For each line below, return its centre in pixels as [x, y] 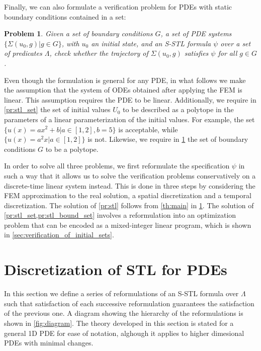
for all [228, 53]
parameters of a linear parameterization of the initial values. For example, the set [129, 119]
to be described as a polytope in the [178, 109]
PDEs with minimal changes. [49, 343]
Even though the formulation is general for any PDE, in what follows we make [125, 80]
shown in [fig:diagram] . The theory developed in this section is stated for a [119, 323]
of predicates [23, 53]
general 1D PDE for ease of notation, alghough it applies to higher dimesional [124, 333]
